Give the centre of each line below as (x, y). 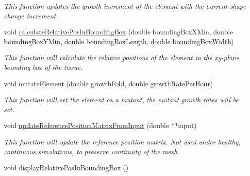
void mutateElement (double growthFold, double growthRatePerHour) (108, 83)
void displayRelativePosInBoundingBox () (66, 168)
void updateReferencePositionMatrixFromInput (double (86, 125)
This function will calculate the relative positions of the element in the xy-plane (122, 57)
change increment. (31, 15)
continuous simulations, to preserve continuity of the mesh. (92, 151)
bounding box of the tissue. (43, 67)
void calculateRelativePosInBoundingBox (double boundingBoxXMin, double (118, 32)
